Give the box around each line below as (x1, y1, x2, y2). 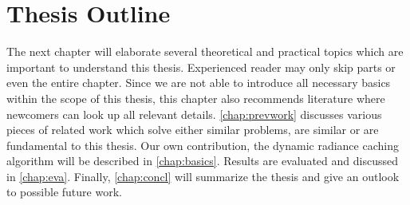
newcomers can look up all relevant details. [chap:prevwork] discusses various (6, 105, 382, 122)
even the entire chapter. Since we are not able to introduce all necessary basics (6, 74, 391, 91)
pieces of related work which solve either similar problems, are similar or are (6, 121, 379, 138)
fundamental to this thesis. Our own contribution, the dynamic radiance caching (6, 136, 399, 153)
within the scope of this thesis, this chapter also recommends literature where (6, 89, 385, 106)
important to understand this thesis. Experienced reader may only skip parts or (6, 58, 396, 75)
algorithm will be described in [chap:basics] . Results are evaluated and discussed (6, 152, 398, 169)
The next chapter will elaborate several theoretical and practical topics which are (6, 43, 404, 60)
